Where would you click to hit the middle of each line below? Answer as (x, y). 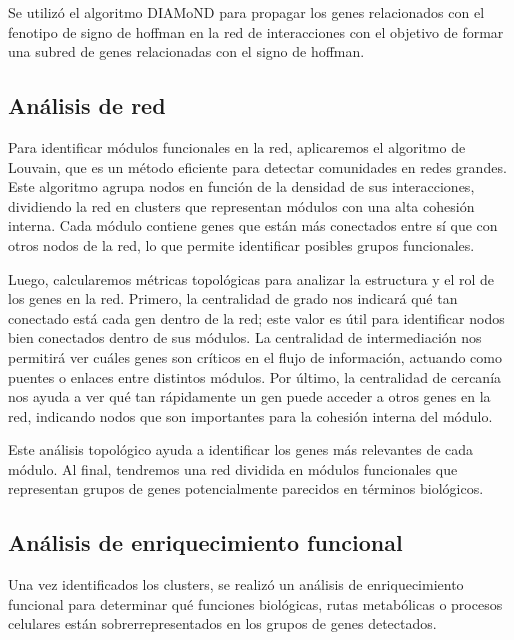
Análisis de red (87, 105)
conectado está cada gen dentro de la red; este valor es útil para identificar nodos (256, 317)
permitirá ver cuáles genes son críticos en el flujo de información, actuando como (255, 356)
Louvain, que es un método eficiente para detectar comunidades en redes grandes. (257, 166)
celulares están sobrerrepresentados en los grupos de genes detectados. (222, 623)
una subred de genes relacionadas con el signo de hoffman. (186, 51)
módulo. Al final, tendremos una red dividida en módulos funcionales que (233, 468)
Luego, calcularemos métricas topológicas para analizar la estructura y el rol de (251, 278)
